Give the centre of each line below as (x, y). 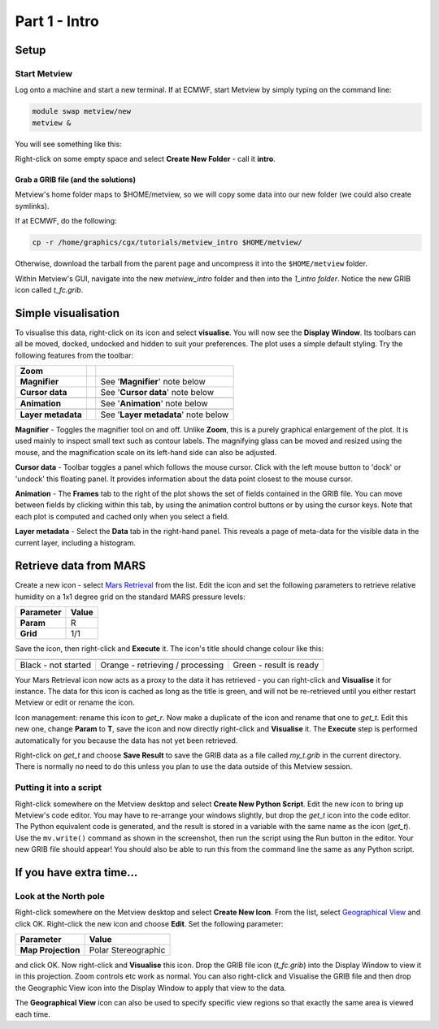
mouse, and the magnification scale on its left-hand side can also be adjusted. (146, 452)
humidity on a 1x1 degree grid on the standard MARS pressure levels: (130, 597)
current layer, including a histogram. (75, 543)
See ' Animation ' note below (154, 404)
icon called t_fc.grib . (49, 289)
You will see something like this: (68, 144)
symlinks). (32, 206)
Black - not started (56, 665)
